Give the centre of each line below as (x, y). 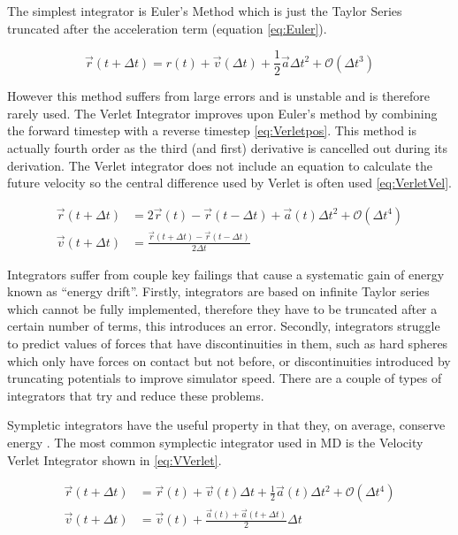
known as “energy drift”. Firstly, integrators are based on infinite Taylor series (218, 291)
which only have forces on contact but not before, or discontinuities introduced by (229, 360)
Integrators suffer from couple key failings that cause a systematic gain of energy (226, 274)
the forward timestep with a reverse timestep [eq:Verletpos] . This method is (212, 130)
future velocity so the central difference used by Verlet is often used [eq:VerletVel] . (229, 183)
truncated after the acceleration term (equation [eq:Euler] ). (167, 28)
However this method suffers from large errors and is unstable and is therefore (219, 96)
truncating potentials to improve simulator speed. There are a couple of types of (225, 378)
